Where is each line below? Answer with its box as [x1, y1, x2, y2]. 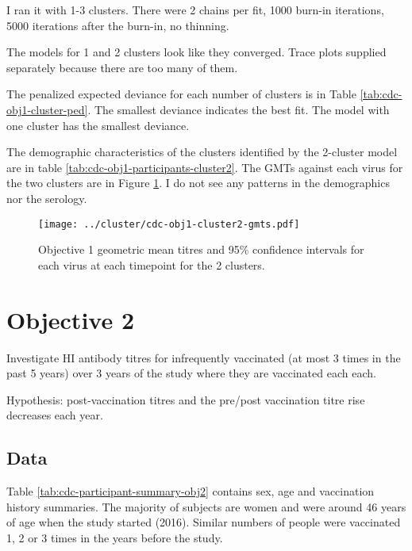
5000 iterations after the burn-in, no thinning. [6, 17, 229, 33]
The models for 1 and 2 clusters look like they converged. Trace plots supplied [6, 44, 387, 60]
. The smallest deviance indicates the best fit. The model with [87, 101, 390, 117]
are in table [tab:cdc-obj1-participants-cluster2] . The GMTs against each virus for [6, 159, 403, 175]
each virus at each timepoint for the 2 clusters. [38, 256, 265, 273]
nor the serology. [6, 189, 87, 206]
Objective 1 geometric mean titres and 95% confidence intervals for [38, 241, 364, 258]
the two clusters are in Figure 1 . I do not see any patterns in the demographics [6, 174, 390, 191]
